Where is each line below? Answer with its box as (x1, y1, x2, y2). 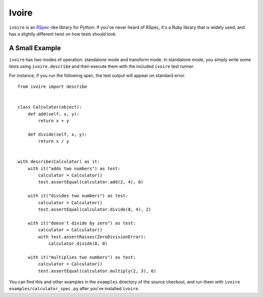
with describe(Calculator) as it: (18, 159, 100, 164)
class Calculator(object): (18, 104, 82, 110)
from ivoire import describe (18, 84, 87, 90)
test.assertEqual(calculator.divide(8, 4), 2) (38, 207, 151, 212)
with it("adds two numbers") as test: (27, 166, 121, 171)
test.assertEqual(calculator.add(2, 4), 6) (38, 179, 144, 185)
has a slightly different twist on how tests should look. (9, 31, 117, 37)
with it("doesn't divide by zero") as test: (27, 220, 136, 226)
